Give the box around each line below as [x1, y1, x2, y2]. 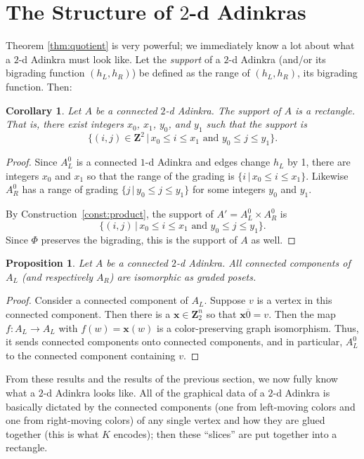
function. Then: [6, 79, 72, 93]
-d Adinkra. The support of [165, 102, 281, 117]
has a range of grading [22, 182, 119, 197]
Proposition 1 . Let [6, 255, 92, 270]
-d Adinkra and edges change [145, 154, 271, 169]
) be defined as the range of [131, 65, 250, 80]
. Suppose [204, 293, 246, 307]
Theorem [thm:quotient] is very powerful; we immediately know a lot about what [6, 38, 355, 53]
